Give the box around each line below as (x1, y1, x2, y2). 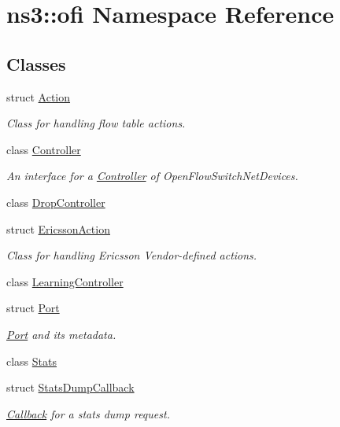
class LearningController (6, 273, 124, 289)
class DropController (6, 193, 105, 210)
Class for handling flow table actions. (6, 115, 186, 131)
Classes (6, 51, 66, 75)
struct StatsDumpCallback (6, 379, 135, 396)
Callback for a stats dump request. (6, 405, 170, 421)
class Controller (6, 141, 81, 157)
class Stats (6, 352, 57, 369)
